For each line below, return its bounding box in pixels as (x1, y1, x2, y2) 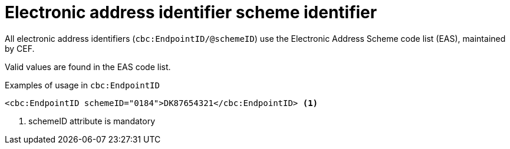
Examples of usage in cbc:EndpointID (5, 80, 160, 90)
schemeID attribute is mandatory (28, 115, 156, 126)
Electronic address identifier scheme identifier (5, 2, 377, 22)
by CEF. (5, 43, 35, 54)
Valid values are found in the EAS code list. (5, 61, 171, 72)
